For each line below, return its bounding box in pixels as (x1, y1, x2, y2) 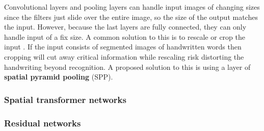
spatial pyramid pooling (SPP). (4, 71, 113, 82)
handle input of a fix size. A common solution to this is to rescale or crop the (4, 31, 245, 42)
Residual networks (4, 116, 81, 129)
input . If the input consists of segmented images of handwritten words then (4, 41, 242, 52)
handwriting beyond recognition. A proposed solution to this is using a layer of (4, 61, 251, 72)
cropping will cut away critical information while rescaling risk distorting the (4, 51, 244, 62)
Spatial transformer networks (4, 93, 126, 106)
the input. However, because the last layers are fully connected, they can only (4, 21, 247, 32)
